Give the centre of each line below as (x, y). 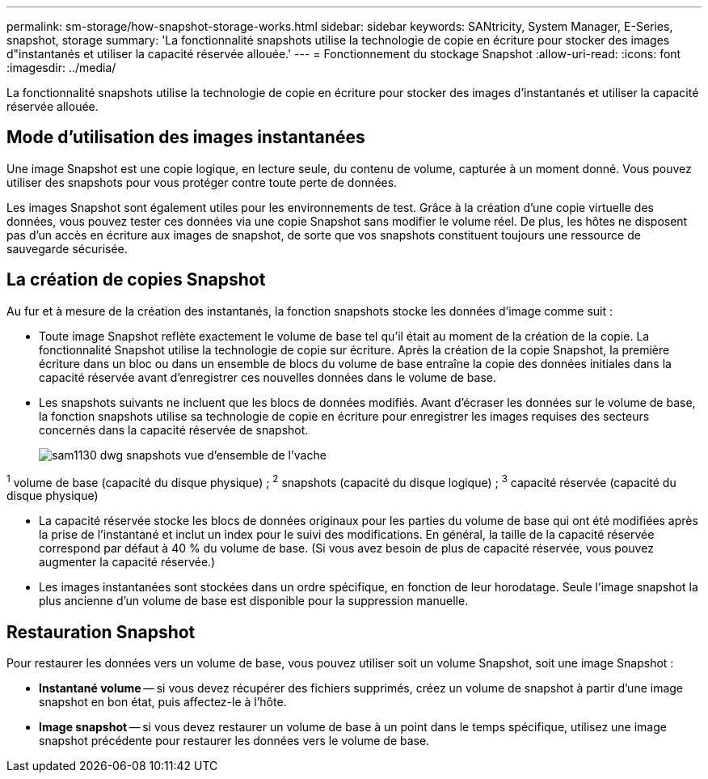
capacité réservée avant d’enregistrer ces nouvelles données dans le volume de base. (268, 377)
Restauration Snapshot (101, 632)
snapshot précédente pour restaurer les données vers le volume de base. (234, 741)
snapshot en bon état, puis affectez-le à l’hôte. (163, 702)
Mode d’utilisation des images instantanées (186, 138)
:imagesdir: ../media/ (61, 68)
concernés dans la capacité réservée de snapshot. (174, 430)
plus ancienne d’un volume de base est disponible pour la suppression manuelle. (254, 601)
